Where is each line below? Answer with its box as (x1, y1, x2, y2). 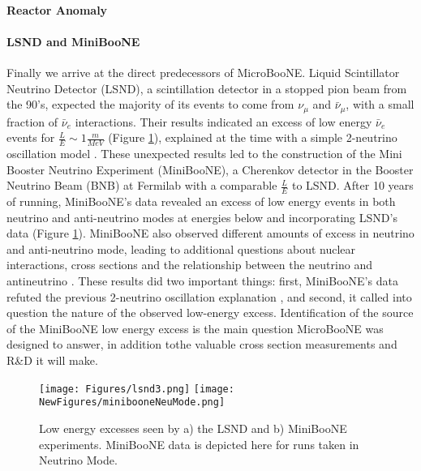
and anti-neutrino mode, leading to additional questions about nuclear (6, 240, 356, 257)
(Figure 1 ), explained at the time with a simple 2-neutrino (108, 129, 397, 146)
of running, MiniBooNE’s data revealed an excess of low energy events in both (6, 193, 396, 210)
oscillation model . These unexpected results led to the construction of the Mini (6, 145, 402, 162)
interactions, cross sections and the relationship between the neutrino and (6, 256, 372, 273)
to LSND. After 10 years (291, 177, 414, 194)
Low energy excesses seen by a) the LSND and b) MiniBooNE (39, 419, 347, 436)
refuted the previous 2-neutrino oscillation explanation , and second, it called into (6, 288, 412, 305)
